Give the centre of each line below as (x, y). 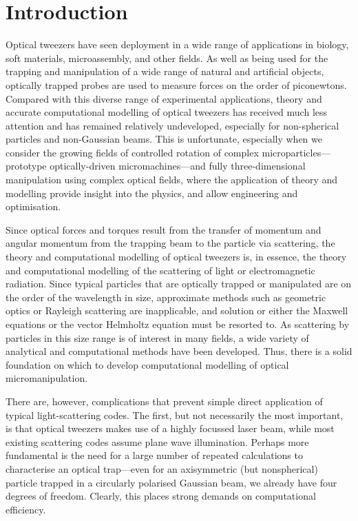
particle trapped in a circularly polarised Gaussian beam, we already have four (171, 482)
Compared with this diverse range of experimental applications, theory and (164, 98)
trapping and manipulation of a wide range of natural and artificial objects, (165, 71)
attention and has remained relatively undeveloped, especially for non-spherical (172, 125)
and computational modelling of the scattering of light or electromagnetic (160, 270)
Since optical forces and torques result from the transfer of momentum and (164, 229)
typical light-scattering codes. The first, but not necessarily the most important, (175, 415)
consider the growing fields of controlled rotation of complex (132, 152)
